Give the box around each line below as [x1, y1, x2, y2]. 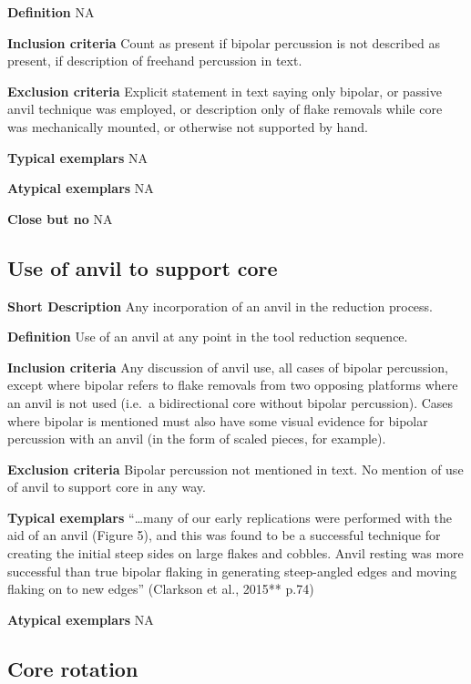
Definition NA [7, 3, 95, 21]
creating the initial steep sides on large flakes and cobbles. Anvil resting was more [7, 544, 464, 563]
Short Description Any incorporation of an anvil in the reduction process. [7, 296, 433, 315]
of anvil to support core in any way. [7, 477, 206, 496]
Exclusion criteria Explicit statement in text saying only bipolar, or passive [7, 81, 442, 100]
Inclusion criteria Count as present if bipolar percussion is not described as [7, 33, 440, 52]
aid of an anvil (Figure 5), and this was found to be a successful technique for [7, 526, 441, 545]
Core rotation [7, 654, 138, 682]
